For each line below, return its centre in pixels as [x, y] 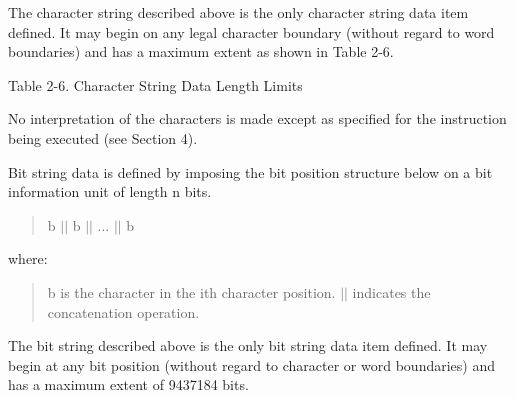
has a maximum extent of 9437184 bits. [128, 384]
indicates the [391, 291]
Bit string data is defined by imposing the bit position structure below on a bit [250, 171]
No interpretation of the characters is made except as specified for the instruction [257, 118]
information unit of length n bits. [110, 191]
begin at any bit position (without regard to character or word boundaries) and [251, 364]
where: [28, 258]
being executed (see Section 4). [103, 137]
